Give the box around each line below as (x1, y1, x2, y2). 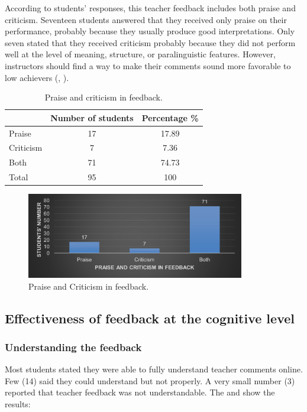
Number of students (50, 111, 134, 124)
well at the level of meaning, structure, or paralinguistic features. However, (5, 48, 276, 60)
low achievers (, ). (5, 71, 69, 83)
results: (5, 398, 31, 410)
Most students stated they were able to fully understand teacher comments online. (5, 363, 303, 375)
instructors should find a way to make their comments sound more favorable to (5, 59, 291, 72)
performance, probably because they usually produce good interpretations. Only (5, 25, 295, 37)
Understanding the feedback (5, 339, 142, 354)
